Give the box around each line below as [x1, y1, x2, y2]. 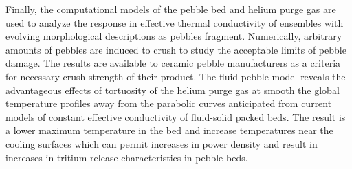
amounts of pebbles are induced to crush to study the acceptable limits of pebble [5, 42, 346, 56]
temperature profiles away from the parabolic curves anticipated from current [5, 96, 332, 111]
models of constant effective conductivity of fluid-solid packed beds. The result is [5, 109, 346, 124]
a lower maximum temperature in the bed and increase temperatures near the [5, 123, 333, 137]
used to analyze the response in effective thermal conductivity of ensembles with [5, 15, 344, 30]
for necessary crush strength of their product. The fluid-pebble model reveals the [5, 69, 346, 83]
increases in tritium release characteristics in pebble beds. [5, 150, 248, 164]
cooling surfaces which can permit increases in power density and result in [5, 136, 318, 150]
